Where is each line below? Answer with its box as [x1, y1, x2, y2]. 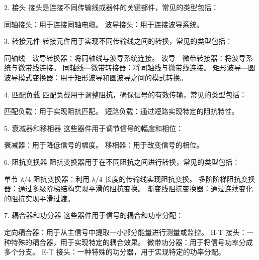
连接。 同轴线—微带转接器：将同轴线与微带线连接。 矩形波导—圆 [39, 62, 255, 73]
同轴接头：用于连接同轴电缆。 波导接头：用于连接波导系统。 [4, 19, 204, 29]
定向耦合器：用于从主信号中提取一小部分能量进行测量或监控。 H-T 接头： [4, 226, 247, 237]
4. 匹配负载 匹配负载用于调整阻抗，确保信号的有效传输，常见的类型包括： [4, 89, 247, 99]
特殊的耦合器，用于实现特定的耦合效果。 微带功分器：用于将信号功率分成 [11, 236, 253, 247]
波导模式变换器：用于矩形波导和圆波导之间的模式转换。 [4, 72, 187, 82]
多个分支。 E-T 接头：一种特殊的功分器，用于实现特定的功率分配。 [4, 246, 225, 257]
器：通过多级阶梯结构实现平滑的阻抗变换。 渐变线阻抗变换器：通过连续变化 [4, 183, 253, 194]
